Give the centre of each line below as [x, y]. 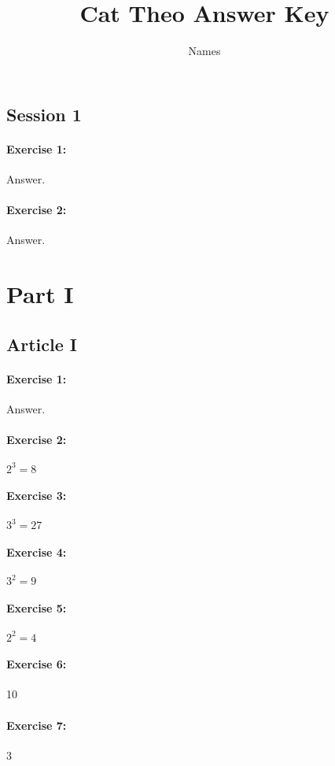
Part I [40, 294]
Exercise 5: [37, 607]
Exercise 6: [37, 664]
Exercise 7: [37, 725]
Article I [42, 344]
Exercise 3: [37, 496]
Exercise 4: [37, 551]
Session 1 [44, 114]
